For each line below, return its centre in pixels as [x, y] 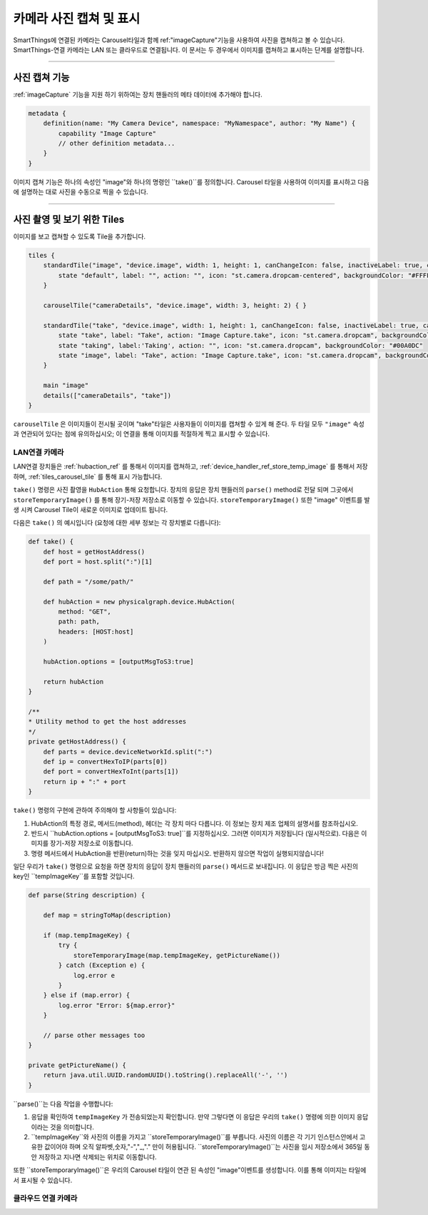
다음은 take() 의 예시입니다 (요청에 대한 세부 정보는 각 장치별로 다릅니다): [117, 523]
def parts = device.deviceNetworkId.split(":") [128, 751]
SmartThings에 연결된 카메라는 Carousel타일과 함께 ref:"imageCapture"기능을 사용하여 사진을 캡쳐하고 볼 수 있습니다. [179, 40]
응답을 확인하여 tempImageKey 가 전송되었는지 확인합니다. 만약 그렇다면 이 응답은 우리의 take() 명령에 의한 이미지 [193, 1117]
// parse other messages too [94, 1035]
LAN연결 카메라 [39, 452]
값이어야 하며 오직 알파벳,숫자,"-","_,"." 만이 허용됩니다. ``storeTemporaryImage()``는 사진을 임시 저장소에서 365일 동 [207, 1147]
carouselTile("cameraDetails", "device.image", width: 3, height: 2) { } [175, 305]
